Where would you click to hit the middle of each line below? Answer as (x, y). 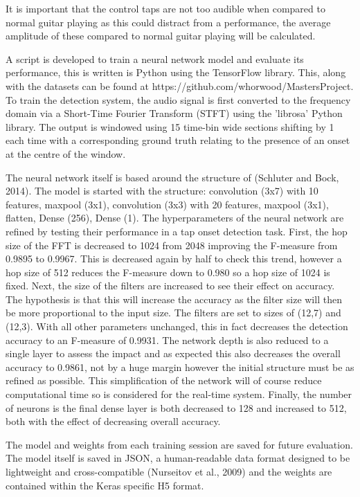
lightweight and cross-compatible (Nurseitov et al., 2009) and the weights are (169, 471)
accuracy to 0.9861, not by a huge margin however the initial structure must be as (180, 367)
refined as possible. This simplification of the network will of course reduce (164, 380)
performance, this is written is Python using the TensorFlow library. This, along (176, 72)
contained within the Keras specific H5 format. (105, 485)
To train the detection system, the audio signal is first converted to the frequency (178, 99)
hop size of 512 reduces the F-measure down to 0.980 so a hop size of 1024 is (168, 272)
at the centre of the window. (66, 153)
